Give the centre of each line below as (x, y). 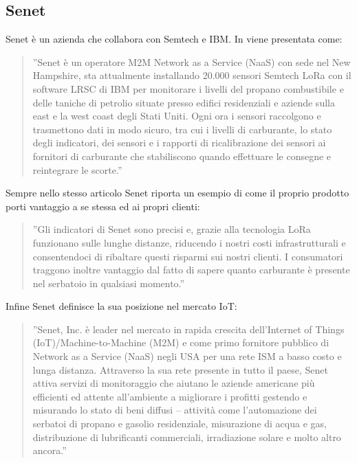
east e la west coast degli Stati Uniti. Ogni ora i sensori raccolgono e (177, 116)
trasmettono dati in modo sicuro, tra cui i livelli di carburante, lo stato (182, 129)
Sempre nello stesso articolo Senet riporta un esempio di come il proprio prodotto (177, 193)
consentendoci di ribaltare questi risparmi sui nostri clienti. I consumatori (188, 256)
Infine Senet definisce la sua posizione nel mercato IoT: (121, 306)
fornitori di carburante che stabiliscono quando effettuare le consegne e (182, 156)
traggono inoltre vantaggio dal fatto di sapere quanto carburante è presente (191, 270)
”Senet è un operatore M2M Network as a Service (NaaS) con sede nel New (192, 61)
